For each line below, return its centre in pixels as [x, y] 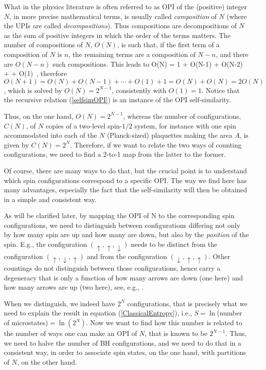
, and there [232, 54]
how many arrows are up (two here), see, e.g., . [74, 287]
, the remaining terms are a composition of [132, 54]
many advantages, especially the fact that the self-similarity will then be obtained [126, 190]
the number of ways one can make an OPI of [71, 333]
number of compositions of [43, 45]
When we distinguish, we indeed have [60, 303]
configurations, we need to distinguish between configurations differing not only [122, 225]
